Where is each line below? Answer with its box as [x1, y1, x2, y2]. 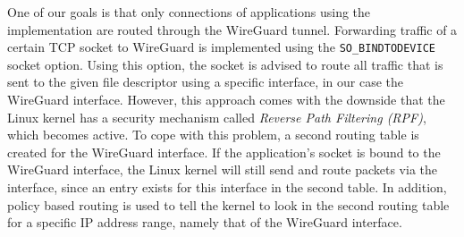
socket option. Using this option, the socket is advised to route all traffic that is [7, 55, 443, 73]
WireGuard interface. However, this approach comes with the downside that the [7, 90, 445, 109]
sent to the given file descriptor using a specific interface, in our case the [7, 72, 404, 91]
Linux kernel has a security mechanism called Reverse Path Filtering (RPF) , [7, 107, 426, 126]
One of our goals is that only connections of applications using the [7, 3, 371, 21]
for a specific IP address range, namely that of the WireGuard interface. [7, 213, 402, 232]
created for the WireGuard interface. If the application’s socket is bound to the [7, 142, 441, 161]
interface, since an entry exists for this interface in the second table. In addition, [7, 178, 447, 196]
